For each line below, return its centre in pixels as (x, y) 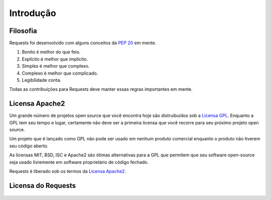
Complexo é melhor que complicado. (60, 73)
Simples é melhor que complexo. (56, 66)
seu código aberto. (29, 146)
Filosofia (23, 31)
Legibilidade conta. (42, 80)
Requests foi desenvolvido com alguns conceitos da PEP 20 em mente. (83, 43)
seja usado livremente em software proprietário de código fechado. (79, 162)
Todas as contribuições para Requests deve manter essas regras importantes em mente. (101, 89)
